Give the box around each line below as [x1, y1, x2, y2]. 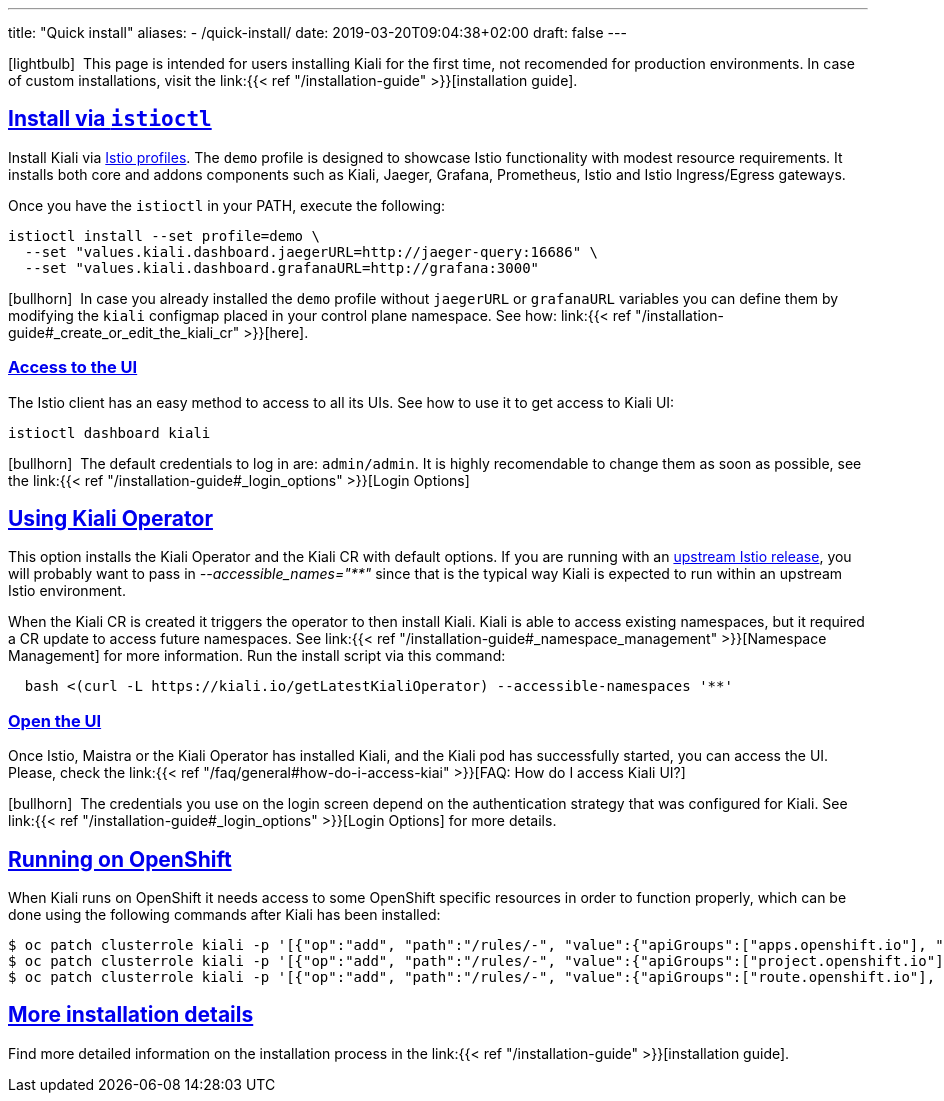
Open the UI [8, 710, 102, 731]
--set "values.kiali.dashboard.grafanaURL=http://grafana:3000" [24, 259, 540, 276]
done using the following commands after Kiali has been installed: [8, 906, 441, 924]
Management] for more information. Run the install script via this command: [8, 647, 506, 665]
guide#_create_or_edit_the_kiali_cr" [8, 323, 240, 341]
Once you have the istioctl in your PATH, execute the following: [8, 196, 446, 214]
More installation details [8, 1002, 254, 1028]
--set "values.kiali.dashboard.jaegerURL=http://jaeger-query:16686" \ [24, 243, 599, 260]
